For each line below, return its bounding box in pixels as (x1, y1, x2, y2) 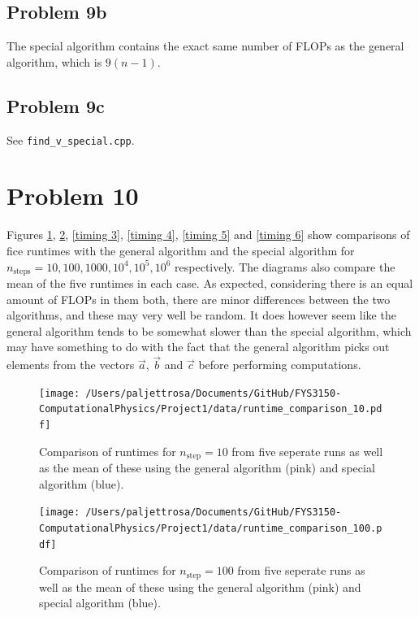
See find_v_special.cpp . (6, 131, 135, 148)
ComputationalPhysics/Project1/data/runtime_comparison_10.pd (39, 403, 382, 415)
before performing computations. (198, 356, 361, 373)
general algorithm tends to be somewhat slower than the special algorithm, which (6, 322, 412, 339)
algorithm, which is (6, 53, 102, 70)
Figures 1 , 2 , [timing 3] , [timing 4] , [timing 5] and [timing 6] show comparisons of (6, 226, 410, 243)
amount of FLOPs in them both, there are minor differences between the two (6, 290, 391, 307)
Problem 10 (6, 179, 139, 212)
